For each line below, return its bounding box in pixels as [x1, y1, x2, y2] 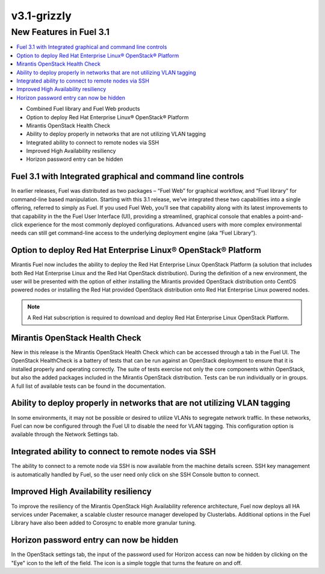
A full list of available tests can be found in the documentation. [11, 382, 166, 390]
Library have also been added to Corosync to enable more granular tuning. [11, 519, 197, 526]
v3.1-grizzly [11, 9, 72, 22]
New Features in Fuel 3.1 [11, 27, 110, 37]
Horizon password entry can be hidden [26, 155, 123, 163]
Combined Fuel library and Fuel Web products [26, 105, 140, 113]
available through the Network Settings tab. [11, 431, 119, 438]
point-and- [276, 213, 304, 220]
